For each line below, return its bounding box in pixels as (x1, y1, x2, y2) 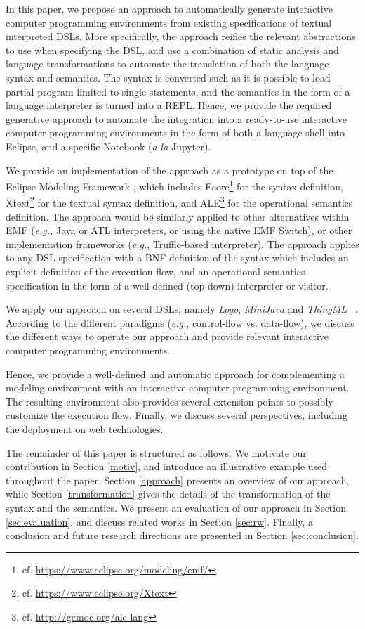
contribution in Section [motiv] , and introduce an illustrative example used (6, 459, 328, 474)
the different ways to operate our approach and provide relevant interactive (6, 329, 329, 344)
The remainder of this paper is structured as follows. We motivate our (6, 445, 307, 460)
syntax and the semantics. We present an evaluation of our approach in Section (6, 500, 346, 514)
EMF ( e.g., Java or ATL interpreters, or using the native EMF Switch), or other (6, 223, 352, 238)
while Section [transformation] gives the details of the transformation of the (6, 486, 331, 501)
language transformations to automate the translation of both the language (6, 56, 329, 71)
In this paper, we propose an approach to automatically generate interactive (6, 1, 333, 15)
